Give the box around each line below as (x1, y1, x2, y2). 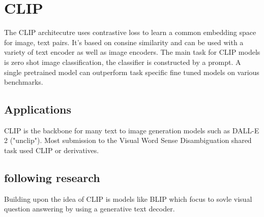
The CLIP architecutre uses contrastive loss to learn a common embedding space (4, 27, 256, 38)
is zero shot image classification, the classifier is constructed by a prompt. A (4, 56, 241, 67)
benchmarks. (4, 77, 43, 87)
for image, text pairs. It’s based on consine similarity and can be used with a (4, 37, 244, 47)
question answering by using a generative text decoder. (4, 203, 175, 214)
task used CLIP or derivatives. (4, 145, 99, 156)
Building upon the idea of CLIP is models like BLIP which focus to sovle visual (4, 193, 252, 204)
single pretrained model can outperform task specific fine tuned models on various (4, 66, 259, 77)
